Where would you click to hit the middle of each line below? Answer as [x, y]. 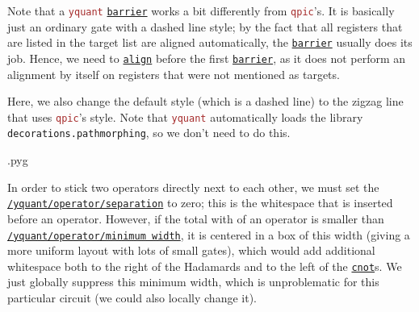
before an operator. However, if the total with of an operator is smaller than [196, 218]
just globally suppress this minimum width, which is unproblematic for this [193, 282]
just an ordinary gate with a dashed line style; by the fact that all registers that [205, 26]
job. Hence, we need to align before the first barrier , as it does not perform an [207, 58]
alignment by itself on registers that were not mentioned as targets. [174, 74]
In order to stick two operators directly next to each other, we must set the [193, 187]
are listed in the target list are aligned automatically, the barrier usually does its [210, 42]
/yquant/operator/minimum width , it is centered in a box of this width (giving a [209, 234]
